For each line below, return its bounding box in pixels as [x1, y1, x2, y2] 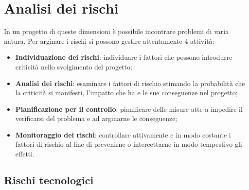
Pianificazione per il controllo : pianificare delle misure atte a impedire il [15, 104, 243, 114]
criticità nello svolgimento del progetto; [15, 61, 132, 71]
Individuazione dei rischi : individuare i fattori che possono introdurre [15, 52, 232, 62]
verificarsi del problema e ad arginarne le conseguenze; [15, 113, 178, 123]
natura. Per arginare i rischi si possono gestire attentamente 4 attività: [4, 35, 214, 46]
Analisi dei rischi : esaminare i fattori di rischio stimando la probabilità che [15, 78, 245, 88]
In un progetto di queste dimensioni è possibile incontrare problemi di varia [4, 26, 229, 36]
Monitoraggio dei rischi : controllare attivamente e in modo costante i [15, 129, 231, 139]
